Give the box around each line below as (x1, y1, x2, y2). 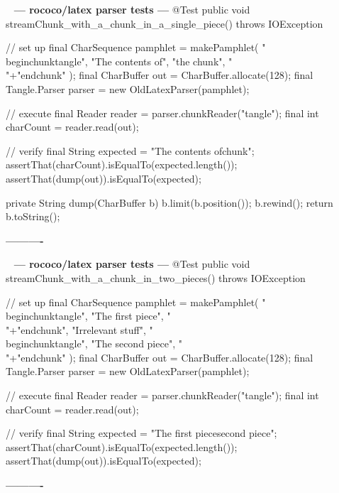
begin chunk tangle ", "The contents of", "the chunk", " (6, 53, 233, 68)
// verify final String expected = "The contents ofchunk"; (6, 143, 255, 158)
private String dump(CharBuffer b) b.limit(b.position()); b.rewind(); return (6, 195, 333, 210)
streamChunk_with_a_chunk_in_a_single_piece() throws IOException (6, 16, 323, 31)
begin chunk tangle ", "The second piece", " (6, 336, 182, 351)
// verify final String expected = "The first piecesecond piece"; (6, 426, 277, 440)
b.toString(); (6, 209, 60, 224)
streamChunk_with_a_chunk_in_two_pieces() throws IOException (6, 270, 306, 285)
